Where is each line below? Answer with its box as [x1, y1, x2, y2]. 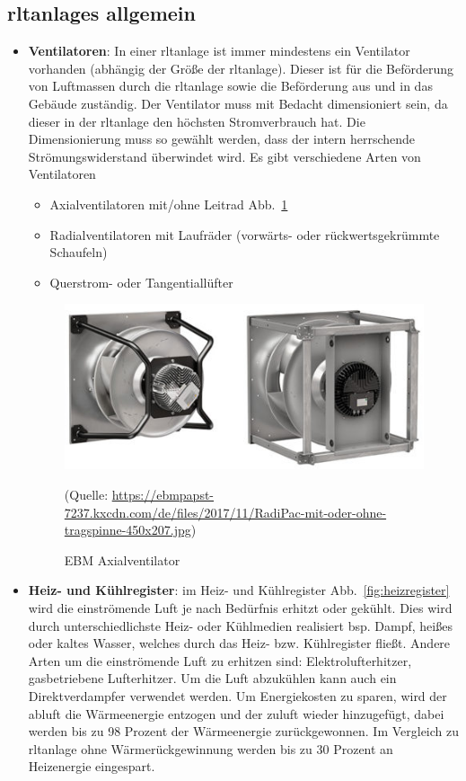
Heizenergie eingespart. [28, 757, 155, 776]
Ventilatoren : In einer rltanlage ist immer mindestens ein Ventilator [28, 41, 410, 60]
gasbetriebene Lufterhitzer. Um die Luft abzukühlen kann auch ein [28, 669, 397, 688]
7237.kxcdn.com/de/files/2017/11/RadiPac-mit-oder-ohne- [64, 502, 387, 521]
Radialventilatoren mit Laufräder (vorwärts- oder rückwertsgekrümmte [49, 225, 440, 244]
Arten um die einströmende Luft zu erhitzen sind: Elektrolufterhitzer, [28, 651, 412, 670]
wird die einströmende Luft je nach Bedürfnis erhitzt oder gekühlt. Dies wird [28, 598, 453, 617]
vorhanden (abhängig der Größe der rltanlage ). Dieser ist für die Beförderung [28, 58, 453, 77]
